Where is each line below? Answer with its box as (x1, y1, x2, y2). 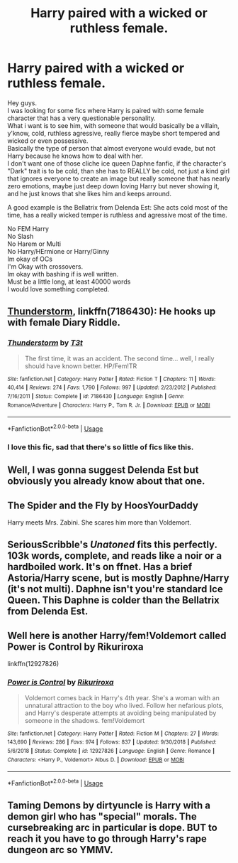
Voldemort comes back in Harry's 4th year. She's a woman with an (24, 693, 220, 702)
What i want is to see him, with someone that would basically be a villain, (7, 121, 220, 129)
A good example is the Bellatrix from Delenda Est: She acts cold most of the (7, 203, 228, 211)
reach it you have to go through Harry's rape (7, 833, 208, 845)
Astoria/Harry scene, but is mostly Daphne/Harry (7, 572, 229, 584)
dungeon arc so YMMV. (7, 844, 113, 856)
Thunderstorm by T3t (7, 338, 84, 348)
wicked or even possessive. (7, 136, 89, 145)
